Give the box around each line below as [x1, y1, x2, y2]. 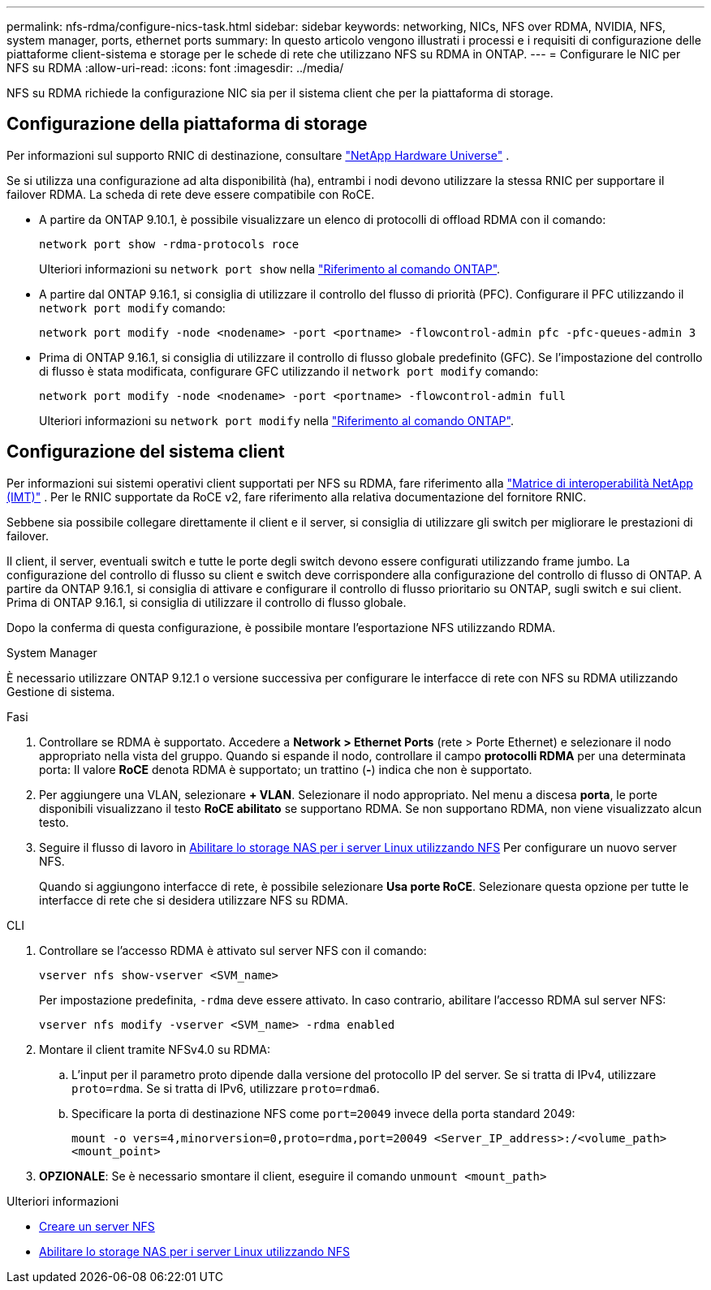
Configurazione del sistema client [6, 441, 285, 462]
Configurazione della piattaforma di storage [6, 114, 368, 135]
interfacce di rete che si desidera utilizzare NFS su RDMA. [39, 892, 349, 907]
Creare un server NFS [39, 1219, 155, 1233]
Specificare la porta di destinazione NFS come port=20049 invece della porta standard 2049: [71, 1106, 575, 1120]
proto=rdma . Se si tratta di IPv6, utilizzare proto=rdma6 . [71, 1081, 380, 1095]
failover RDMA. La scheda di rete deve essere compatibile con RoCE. [6, 187, 375, 201]
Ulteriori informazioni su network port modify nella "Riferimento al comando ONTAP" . [39, 413, 514, 428]
